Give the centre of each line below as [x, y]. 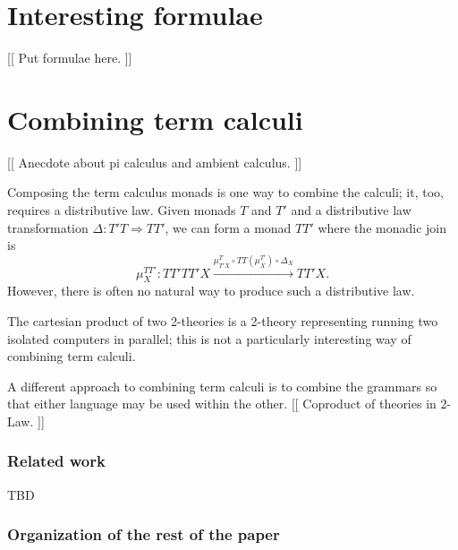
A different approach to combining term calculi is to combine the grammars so [222, 386]
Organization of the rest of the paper [144, 534]
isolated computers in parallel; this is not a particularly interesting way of [209, 338]
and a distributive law [351, 210]
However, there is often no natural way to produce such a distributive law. [211, 291]
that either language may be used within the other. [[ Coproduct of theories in [222, 404]
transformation [48, 227]
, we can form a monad [228, 227]
